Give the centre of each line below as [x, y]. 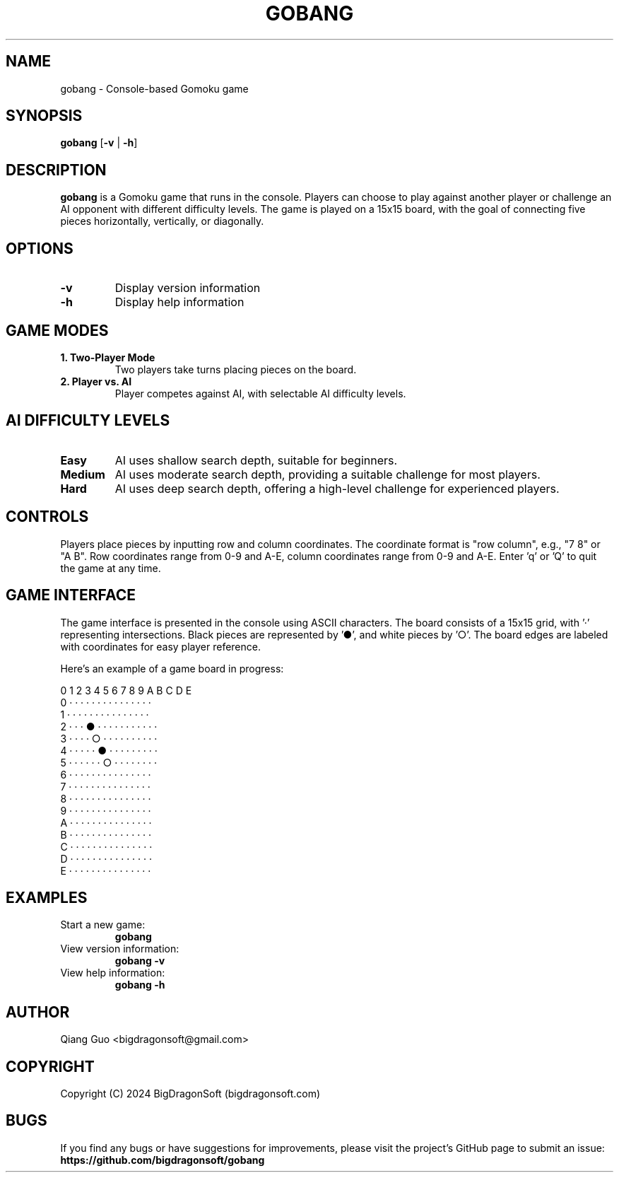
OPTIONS [40, 248]
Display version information [188, 288]
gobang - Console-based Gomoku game [154, 88]
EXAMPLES [47, 897]
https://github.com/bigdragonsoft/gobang [163, 1160]
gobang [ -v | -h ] [99, 143]
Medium [83, 474]
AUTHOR [38, 1012]
